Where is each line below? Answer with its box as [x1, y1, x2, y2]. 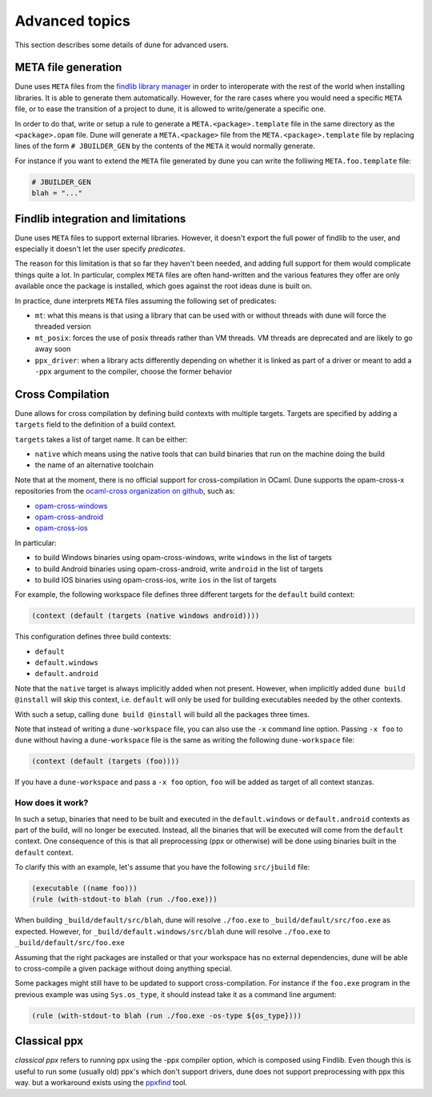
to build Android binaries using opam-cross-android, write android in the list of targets [34, 564, 324, 574]
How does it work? [14, 797, 89, 808]
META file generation [14, 61, 122, 74]
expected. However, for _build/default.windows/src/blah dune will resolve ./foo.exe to [14, 927, 331, 936]
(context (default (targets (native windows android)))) [31, 611, 260, 620]
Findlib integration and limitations [14, 212, 186, 226]
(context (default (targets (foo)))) [31, 757, 180, 766]
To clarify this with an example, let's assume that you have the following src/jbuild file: [14, 863, 310, 872]
